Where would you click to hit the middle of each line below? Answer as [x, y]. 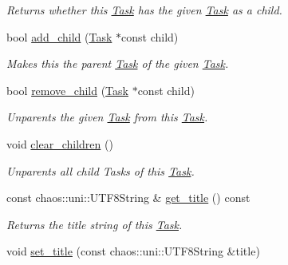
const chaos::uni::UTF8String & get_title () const [128, 198]
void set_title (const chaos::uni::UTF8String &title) [133, 251]
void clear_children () [60, 143]
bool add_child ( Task [59, 36]
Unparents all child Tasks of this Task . [101, 170]
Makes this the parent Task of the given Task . [118, 63]
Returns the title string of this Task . [95, 224]
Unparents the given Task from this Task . [107, 117]
